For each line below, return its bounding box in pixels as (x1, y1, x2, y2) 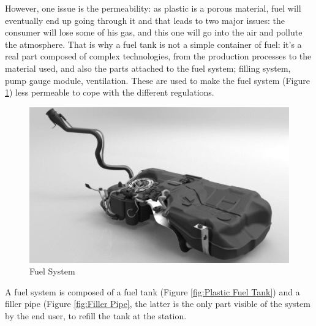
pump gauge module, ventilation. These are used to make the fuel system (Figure (5, 74, 310, 86)
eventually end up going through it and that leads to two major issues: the (5, 13, 285, 26)
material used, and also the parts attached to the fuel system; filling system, (5, 61, 291, 74)
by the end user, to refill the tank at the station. (5, 309, 187, 322)
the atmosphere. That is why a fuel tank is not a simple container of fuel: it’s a (5, 37, 302, 50)
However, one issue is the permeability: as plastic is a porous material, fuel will (5, 2, 301, 14)
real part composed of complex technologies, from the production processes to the (5, 50, 312, 63)
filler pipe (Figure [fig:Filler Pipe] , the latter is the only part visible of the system (5, 297, 310, 310)
